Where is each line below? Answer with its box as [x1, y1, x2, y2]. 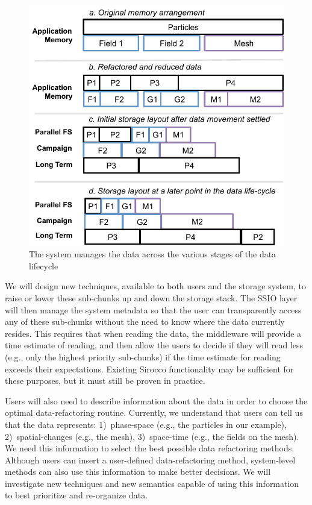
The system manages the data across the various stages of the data [29, 248, 276, 260]
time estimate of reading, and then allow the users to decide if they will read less [5, 339, 304, 351]
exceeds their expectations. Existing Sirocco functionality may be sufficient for [5, 362, 294, 375]
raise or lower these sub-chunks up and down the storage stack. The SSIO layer [5, 291, 298, 304]
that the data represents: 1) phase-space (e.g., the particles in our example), [5, 418, 287, 430]
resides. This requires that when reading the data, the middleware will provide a [5, 327, 302, 339]
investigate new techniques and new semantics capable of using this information [5, 477, 299, 489]
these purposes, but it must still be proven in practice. [5, 374, 205, 387]
